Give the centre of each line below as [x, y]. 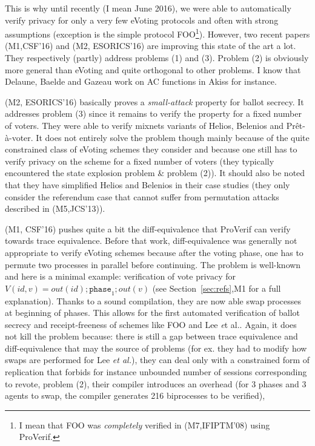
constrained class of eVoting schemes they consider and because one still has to [151, 149]
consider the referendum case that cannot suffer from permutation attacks [142, 196]
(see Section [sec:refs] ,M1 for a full [217, 288]
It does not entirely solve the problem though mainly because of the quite [173, 137]
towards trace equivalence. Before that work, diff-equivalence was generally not [151, 241]
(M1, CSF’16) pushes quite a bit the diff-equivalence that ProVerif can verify [148, 228]
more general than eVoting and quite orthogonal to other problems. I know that [153, 69]
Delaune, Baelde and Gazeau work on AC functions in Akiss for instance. [141, 81]
